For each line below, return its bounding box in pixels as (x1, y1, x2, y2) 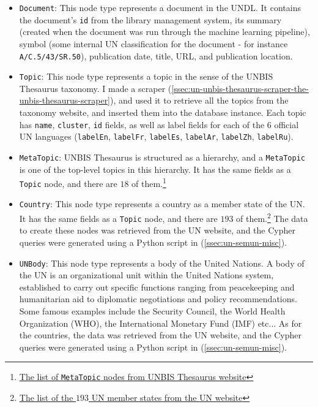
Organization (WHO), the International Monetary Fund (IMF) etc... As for (19, 316, 302, 329)
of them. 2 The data (236, 210, 308, 224)
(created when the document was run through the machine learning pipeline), (19, 25, 310, 38)
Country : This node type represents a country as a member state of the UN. (19, 197, 305, 210)
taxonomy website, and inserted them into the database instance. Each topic (19, 106, 306, 118)
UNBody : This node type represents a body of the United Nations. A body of (19, 256, 305, 269)
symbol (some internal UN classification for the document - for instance (19, 37, 288, 50)
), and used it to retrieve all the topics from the (110, 94, 289, 107)
